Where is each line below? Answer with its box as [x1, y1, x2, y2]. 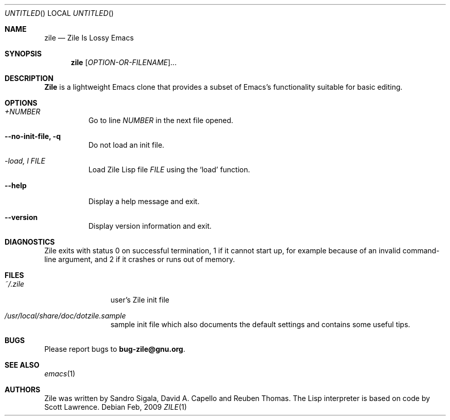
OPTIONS [5, 98, 37, 107]
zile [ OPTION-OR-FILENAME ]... [71, 58, 177, 67]
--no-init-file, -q [5, 132, 61, 141]
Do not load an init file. [88, 141, 165, 149]
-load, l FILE [5, 156, 46, 165]
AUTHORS [5, 385, 41, 394]
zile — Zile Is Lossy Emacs [44, 33, 134, 42]
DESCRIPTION [5, 74, 54, 83]
